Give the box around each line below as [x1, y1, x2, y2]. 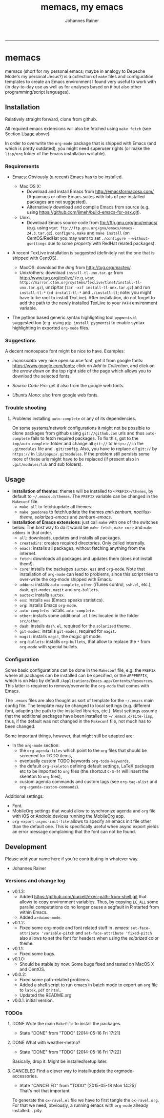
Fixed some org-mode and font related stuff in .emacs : [19, 925, 130, 931]
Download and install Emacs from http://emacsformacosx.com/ [26, 188, 154, 194]
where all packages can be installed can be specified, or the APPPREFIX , [5, 672, 148, 678]
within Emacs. [19, 909, 48, 915]
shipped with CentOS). [12, 255, 58, 261]
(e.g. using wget [26, 225, 59, 230]
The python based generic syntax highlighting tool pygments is [12, 314, 137, 320]
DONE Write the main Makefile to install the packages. [12, 1021, 122, 1027]
